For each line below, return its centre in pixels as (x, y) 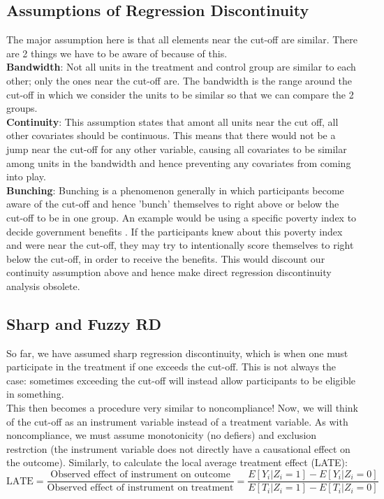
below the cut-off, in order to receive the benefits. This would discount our (166, 258)
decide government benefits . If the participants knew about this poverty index (175, 231)
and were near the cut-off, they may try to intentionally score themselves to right (180, 245)
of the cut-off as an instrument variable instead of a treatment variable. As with (177, 421)
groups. (22, 108)
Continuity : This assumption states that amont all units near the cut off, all (172, 121)
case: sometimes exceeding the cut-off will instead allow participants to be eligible (181, 380)
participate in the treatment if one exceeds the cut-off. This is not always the (171, 367)
